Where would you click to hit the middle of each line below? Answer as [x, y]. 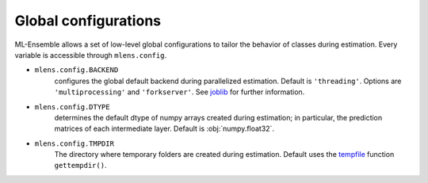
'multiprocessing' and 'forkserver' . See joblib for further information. [180, 92]
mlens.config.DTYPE [72, 107]
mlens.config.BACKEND [76, 70]
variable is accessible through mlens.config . [90, 55]
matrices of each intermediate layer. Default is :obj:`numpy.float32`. [164, 129]
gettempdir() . [80, 166]
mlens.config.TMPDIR [75, 143]
